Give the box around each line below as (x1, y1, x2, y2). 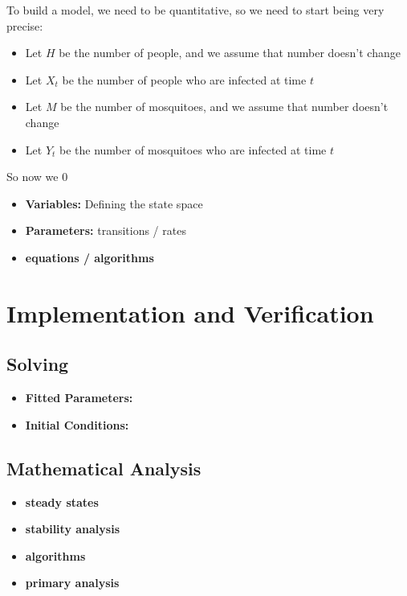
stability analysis (25, 520, 120, 537)
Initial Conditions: (25, 416, 129, 433)
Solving (6, 351, 69, 376)
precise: (6, 17, 43, 34)
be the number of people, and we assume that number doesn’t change (59, 44, 401, 61)
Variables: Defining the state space (25, 195, 203, 212)
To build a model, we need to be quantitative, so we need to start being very (6, 2, 385, 18)
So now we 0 (6, 168, 68, 185)
